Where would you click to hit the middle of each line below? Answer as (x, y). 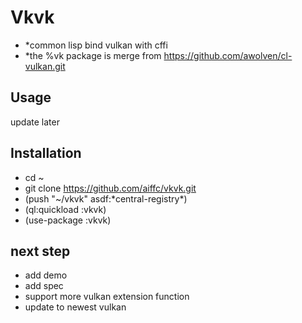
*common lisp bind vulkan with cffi (96, 45)
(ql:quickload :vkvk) (65, 209)
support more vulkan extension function (107, 297)
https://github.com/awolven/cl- (228, 55)
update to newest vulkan (75, 307)
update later (35, 122)
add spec (44, 286)
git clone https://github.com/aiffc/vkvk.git (110, 188)
